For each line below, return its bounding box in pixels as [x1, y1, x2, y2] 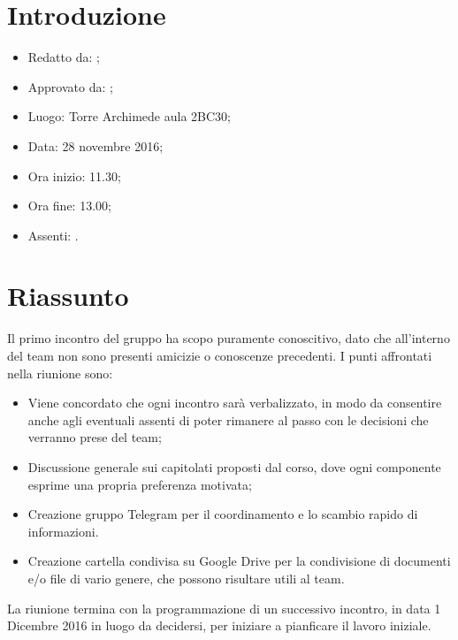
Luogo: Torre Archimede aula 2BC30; [27, 107, 231, 126]
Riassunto [7, 278, 129, 314]
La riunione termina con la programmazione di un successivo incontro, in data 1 [7, 598, 441, 617]
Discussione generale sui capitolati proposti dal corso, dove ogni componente [27, 457, 441, 476]
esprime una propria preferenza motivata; [27, 475, 252, 493]
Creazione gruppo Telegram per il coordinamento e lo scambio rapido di [27, 505, 418, 523]
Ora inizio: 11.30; [27, 166, 121, 185]
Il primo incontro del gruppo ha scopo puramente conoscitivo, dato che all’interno [7, 329, 450, 347]
